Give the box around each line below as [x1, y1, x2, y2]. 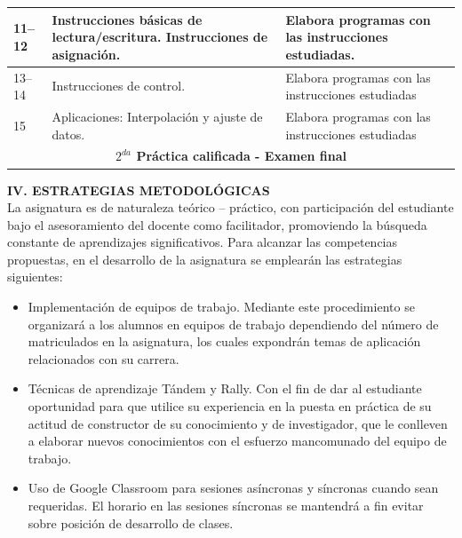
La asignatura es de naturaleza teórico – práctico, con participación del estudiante [7, 198, 454, 217]
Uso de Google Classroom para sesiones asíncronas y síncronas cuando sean [28, 479, 439, 497]
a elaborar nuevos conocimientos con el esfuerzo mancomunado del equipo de [28, 431, 447, 450]
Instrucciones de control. [52, 76, 186, 95]
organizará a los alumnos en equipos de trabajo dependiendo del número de [28, 314, 439, 333]
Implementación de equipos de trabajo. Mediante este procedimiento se [28, 297, 415, 316]
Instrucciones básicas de [52, 10, 203, 28]
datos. [52, 124, 85, 143]
